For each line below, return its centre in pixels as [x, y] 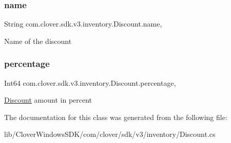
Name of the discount [38, 41]
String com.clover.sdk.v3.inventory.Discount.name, [83, 24]
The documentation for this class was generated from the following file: [116, 117]
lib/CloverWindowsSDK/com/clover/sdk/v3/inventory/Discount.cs [110, 134]
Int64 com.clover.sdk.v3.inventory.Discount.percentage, [90, 82]
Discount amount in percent [48, 100]
